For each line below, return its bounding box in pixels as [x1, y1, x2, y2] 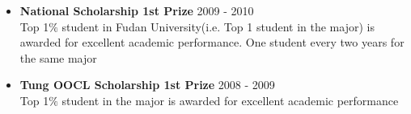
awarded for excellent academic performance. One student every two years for [19, 34, 405, 51]
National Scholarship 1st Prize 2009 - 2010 [19, 2, 254, 18]
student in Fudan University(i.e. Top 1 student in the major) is [61, 18, 375, 35]
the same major [19, 49, 97, 66]
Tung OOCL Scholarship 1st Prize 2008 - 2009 [19, 76, 275, 93]
